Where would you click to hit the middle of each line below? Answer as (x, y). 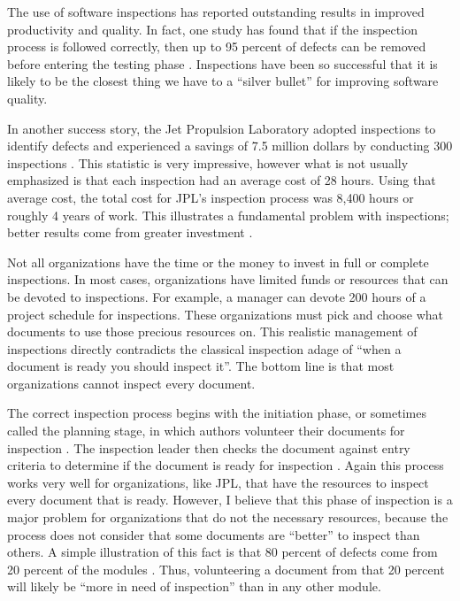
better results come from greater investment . (130, 232)
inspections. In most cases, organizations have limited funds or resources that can (228, 279)
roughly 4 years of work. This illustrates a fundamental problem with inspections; (228, 215)
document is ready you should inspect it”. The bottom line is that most (201, 366)
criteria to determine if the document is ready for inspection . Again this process (226, 465)
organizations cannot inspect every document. (131, 383)
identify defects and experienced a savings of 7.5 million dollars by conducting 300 (230, 146)
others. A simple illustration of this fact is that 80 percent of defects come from (222, 552)
